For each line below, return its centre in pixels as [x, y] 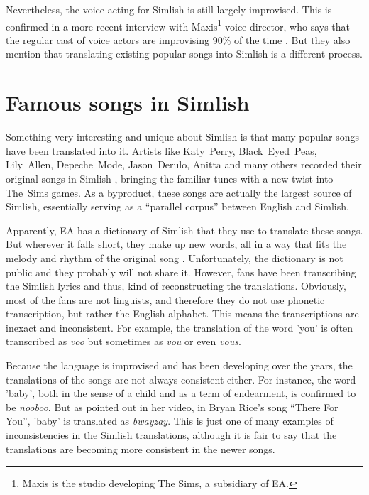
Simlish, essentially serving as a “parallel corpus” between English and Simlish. [177, 206]
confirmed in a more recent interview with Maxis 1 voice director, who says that [178, 25]
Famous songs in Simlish [128, 103]
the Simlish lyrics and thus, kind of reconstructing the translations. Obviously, [176, 286]
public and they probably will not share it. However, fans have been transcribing [181, 272]
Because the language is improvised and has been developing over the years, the [179, 365]
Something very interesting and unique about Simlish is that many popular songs [182, 137]
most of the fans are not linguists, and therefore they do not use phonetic [165, 299]
